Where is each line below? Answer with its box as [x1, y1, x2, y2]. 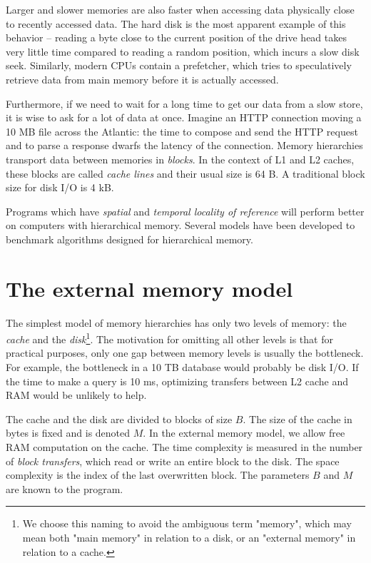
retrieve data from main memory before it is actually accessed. [6, 71, 279, 86]
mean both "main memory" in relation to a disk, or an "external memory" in [22, 530, 356, 544]
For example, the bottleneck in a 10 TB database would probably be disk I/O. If [6, 360, 359, 375]
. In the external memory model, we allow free [143, 425, 345, 440]
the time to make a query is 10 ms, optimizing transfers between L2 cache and [6, 373, 349, 388]
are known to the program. [6, 481, 123, 496]
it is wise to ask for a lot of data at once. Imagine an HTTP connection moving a [6, 110, 362, 125]
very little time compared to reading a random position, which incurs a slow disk [6, 44, 360, 59]
